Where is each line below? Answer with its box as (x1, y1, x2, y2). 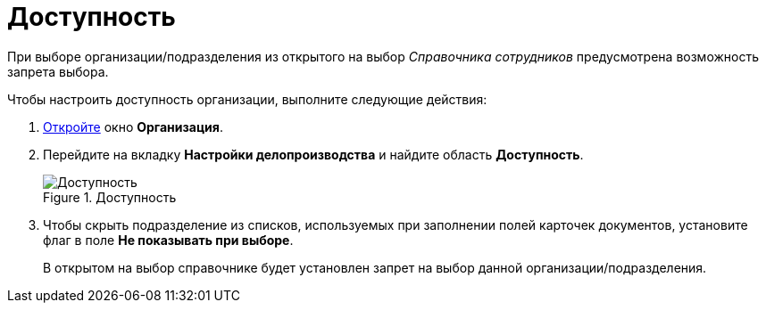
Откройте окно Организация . (43, 118, 223, 135)
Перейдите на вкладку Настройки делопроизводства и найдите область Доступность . (43, 146, 584, 162)
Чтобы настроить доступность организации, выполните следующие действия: (7, 91, 487, 107)
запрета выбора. (7, 63, 109, 79)
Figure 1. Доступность (43, 189, 177, 205)
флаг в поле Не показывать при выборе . (43, 232, 294, 248)
